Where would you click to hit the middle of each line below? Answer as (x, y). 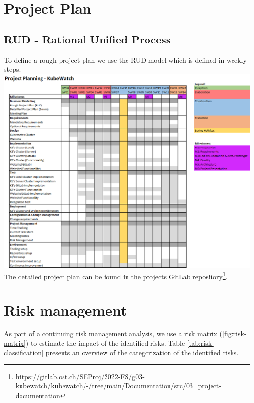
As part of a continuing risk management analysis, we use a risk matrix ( (113, 333)
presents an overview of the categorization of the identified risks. (142, 352)
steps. (12, 69)
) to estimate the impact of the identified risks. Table (105, 343)
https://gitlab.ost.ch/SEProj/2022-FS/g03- (80, 376)
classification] (24, 352)
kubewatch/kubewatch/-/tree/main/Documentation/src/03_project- (118, 386)
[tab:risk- (200, 343)
